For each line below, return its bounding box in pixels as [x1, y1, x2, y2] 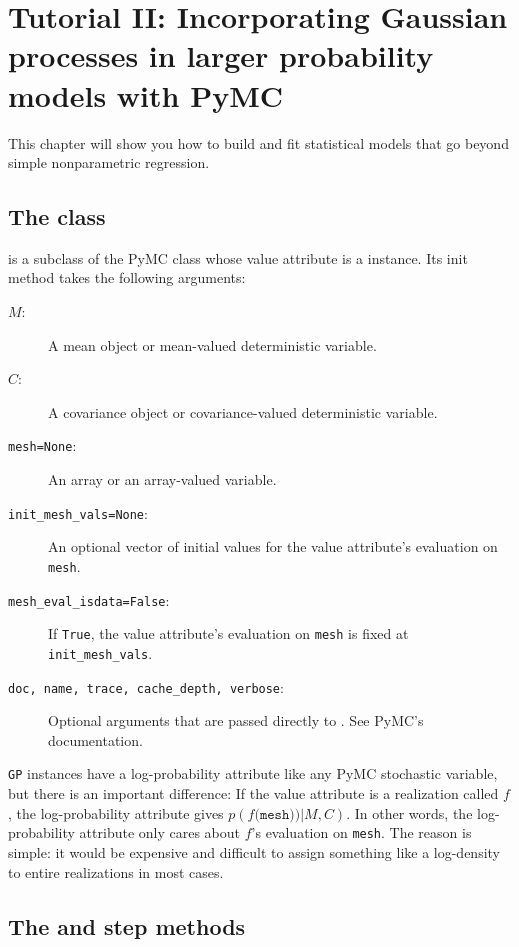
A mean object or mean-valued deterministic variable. [48, 334, 377, 355]
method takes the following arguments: [8, 267, 246, 288]
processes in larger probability [8, 35, 434, 76]
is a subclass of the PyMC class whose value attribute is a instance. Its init [8, 247, 468, 268]
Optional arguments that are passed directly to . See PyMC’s [48, 710, 424, 731]
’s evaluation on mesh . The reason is [251, 822, 472, 843]
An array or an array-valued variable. [48, 469, 277, 490]
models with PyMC [8, 74, 284, 115]
